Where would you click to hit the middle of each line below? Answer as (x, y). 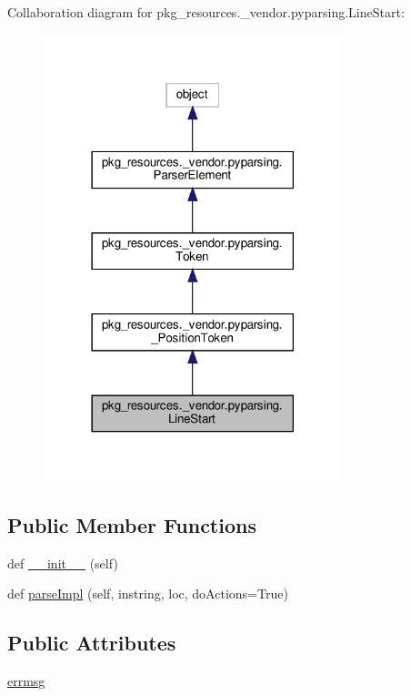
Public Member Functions (132, 524)
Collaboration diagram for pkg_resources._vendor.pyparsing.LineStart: (206, 12)
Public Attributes (92, 643)
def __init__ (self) (63, 563)
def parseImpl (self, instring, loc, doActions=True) (148, 594)
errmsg (26, 681)
